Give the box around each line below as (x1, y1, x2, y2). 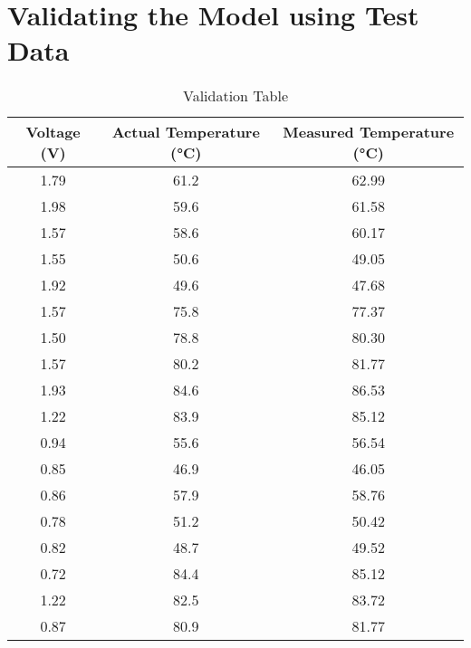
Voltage (25, 121, 81, 143)
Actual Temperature (111, 121, 260, 143)
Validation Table (182, 85, 289, 107)
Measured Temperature (283, 121, 455, 143)
